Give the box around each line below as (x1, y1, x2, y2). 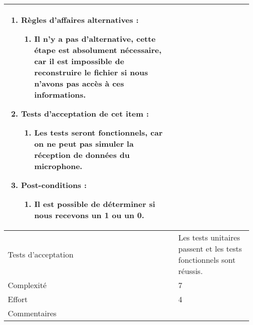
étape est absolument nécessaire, (34, 44, 162, 55)
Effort (8, 293, 28, 305)
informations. (34, 89, 86, 100)
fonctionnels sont (178, 254, 236, 265)
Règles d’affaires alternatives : (21, 14, 139, 25)
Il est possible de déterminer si (34, 198, 155, 209)
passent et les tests (178, 243, 242, 254)
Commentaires (8, 308, 57, 319)
